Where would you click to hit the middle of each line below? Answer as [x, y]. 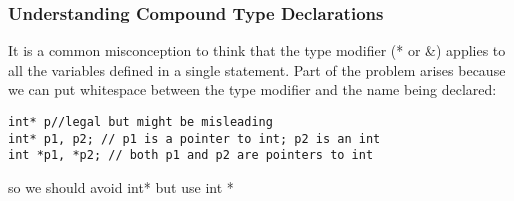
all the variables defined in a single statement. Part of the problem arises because [257, 69]
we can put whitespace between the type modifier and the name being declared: [252, 89]
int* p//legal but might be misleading [140, 122]
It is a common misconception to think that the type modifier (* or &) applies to [257, 50]
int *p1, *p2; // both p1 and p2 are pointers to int [191, 155]
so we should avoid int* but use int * [121, 186]
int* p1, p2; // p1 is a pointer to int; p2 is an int [194, 138]
